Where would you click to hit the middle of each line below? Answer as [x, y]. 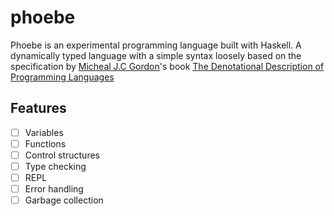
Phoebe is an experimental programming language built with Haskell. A [156, 45]
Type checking [55, 166]
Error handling [54, 189]
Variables [44, 132]
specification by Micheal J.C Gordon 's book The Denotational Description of [167, 66]
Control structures [62, 155]
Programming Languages [62, 77]
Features [38, 108]
